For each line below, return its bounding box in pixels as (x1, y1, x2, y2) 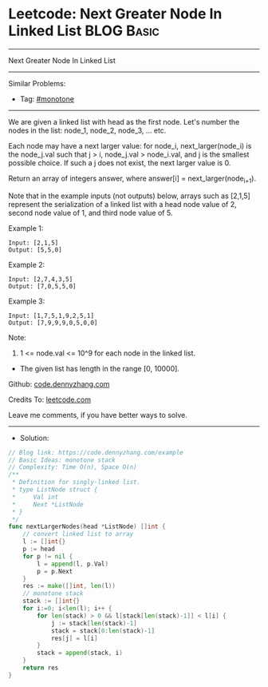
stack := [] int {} (22, 597, 81, 606)
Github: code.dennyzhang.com (8, 379, 110, 388)
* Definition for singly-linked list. (11, 479, 141, 486)
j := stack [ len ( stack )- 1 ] (50, 619, 137, 627)
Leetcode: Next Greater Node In (8, 5, 223, 23)
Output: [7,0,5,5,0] (8, 282, 77, 290)
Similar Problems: (8, 78, 66, 88)
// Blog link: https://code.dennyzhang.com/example (8, 448, 183, 456)
